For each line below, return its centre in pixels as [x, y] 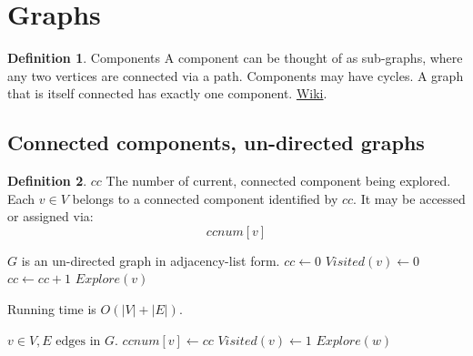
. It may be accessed [409, 198]
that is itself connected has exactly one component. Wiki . [167, 93]
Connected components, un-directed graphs [216, 142]
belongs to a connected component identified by [205, 198]
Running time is [52, 309]
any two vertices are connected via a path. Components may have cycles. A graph [236, 75]
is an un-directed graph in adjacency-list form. [151, 260]
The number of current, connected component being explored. [278, 181]
